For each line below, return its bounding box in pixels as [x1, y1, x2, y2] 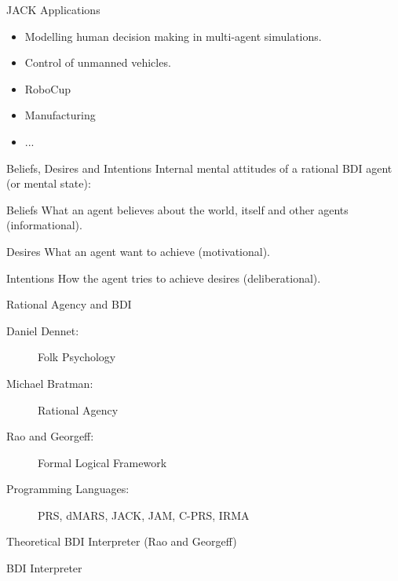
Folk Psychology [38, 349, 116, 365]
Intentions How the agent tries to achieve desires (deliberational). [6, 269, 321, 286]
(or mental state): [6, 175, 91, 192]
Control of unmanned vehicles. [24, 54, 171, 71]
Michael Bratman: [6, 375, 93, 391]
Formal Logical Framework [38, 454, 167, 470]
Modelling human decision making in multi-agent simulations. [24, 27, 322, 44]
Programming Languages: [6, 481, 130, 497]
